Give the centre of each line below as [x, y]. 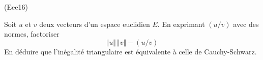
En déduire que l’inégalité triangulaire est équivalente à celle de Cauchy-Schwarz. [130, 51]
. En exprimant [181, 24]
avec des [246, 24]
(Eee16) [16, 7]
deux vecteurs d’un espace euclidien [95, 24]
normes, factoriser [32, 34]
